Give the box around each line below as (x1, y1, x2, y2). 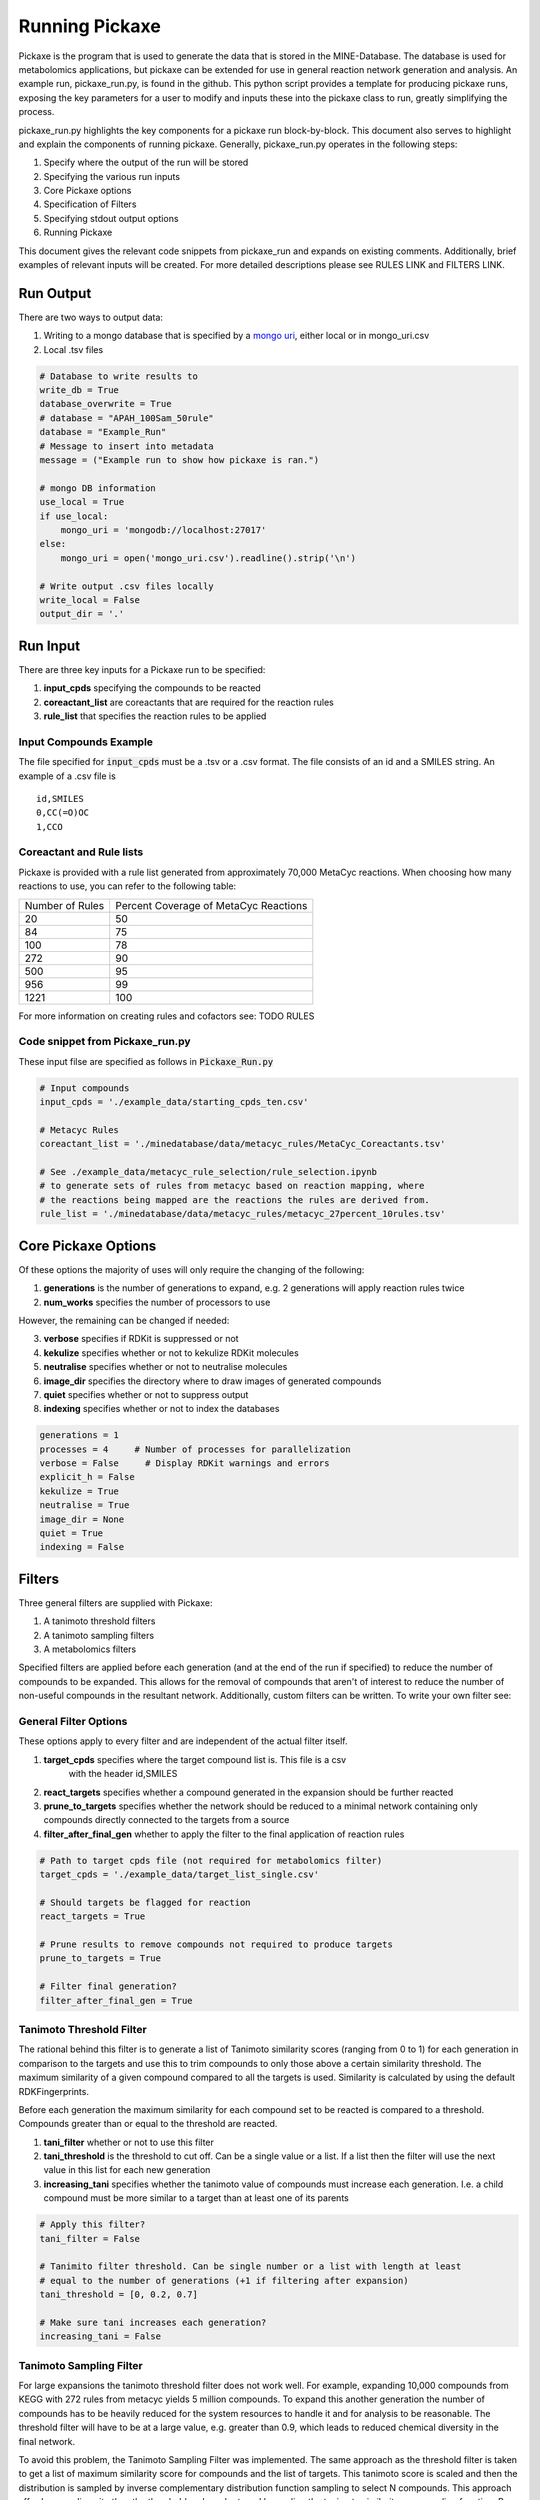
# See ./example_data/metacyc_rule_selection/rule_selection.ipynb (39, 1166, 378, 1178)
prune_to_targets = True (39, 1953, 162, 1964)
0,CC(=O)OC (36, 807, 90, 819)
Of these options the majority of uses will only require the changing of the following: (18, 1263, 365, 1275)
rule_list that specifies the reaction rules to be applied (43, 710, 267, 722)
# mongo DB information (39, 482, 157, 494)
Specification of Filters (43, 198, 137, 210)
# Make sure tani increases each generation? (39, 2316, 267, 2328)
